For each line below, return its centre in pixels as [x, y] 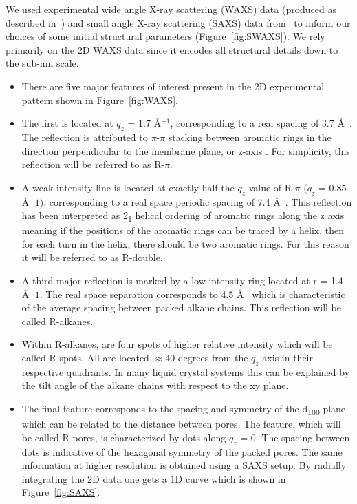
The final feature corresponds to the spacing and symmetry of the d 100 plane [184, 409]
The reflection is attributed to [85, 137]
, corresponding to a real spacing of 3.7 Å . [261, 123]
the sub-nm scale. [42, 63]
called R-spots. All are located [85, 357]
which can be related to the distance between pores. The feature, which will [181, 424]
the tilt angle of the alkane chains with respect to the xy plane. [155, 385]
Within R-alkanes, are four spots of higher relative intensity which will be [177, 344]
